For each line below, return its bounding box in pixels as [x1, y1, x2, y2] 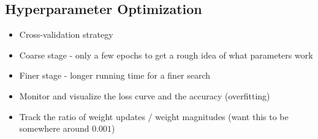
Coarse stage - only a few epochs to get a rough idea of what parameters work [19, 48, 313, 61]
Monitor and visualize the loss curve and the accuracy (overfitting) [19, 89, 270, 102]
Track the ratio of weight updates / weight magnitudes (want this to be [19, 110, 289, 123]
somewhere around [19, 122, 89, 135]
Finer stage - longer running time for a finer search [19, 69, 211, 82]
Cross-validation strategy [19, 28, 113, 41]
